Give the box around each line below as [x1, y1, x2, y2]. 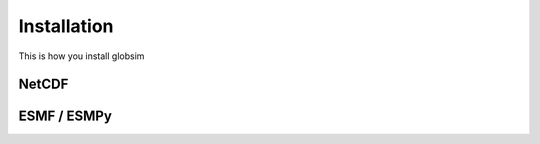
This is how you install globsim [18, 50, 145, 62]
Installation [18, 15, 114, 37]
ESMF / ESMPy [18, 108, 112, 125]
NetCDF [18, 76, 69, 93]
